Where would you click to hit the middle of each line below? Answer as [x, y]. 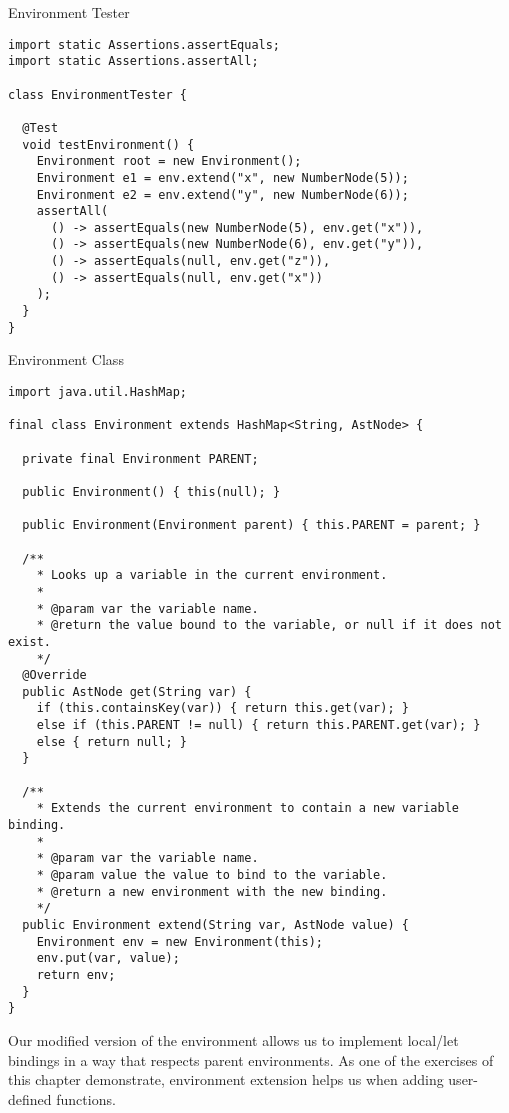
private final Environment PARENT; [140, 458]
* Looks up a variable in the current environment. [212, 575]
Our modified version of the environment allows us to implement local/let [233, 1039]
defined [30, 1098]
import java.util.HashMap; [97, 392]
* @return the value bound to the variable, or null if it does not [269, 625]
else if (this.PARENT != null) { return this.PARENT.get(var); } [258, 725]
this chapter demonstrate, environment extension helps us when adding [226, 1079]
